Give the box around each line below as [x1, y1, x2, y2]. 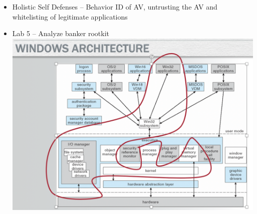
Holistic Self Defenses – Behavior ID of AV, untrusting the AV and [12, 2, 217, 12]
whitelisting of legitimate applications [12, 11, 128, 22]
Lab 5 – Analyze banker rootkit [12, 28, 109, 39]
